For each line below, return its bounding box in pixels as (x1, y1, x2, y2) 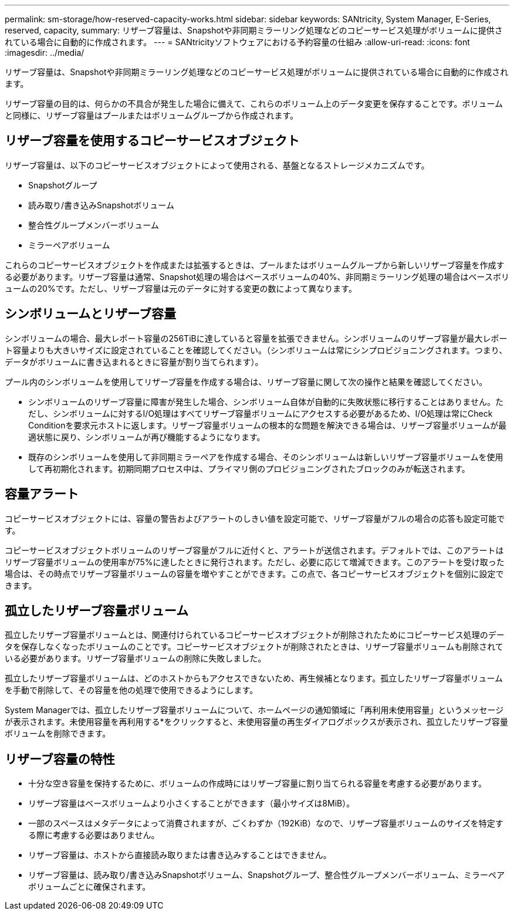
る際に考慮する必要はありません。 (28, 830, 160, 840)
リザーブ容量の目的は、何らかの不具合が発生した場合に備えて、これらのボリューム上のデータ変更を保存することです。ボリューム (5, 99, 503, 109)
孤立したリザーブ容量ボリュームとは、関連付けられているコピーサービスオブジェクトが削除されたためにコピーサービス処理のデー (5, 630, 505, 640)
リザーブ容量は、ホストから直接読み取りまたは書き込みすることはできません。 (28, 850, 332, 860)
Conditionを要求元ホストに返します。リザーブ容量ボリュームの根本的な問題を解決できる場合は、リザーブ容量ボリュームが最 (28, 420, 507, 430)
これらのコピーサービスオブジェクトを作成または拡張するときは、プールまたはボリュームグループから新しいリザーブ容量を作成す (5, 259, 505, 270)
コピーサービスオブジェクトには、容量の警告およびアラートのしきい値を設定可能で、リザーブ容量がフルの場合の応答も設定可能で (5, 513, 505, 524)
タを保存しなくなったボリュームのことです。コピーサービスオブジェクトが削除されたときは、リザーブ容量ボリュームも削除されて (5, 641, 503, 652)
